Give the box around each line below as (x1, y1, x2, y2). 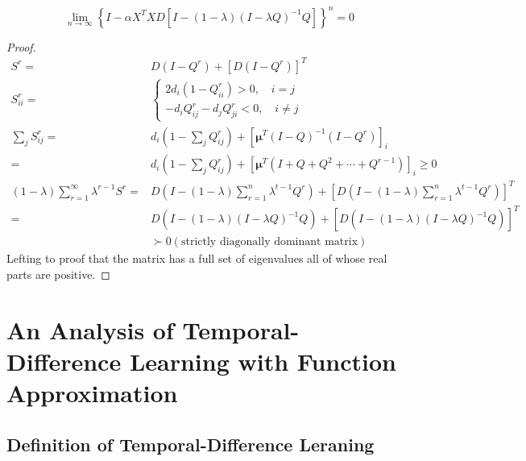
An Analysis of (6, 313, 174, 346)
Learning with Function (129, 345, 396, 378)
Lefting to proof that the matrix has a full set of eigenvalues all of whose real (6, 250, 387, 267)
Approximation (6, 376, 178, 409)
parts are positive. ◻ (6, 266, 110, 283)
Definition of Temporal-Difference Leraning (6, 431, 375, 456)
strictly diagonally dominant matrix (180, 236, 358, 248)
